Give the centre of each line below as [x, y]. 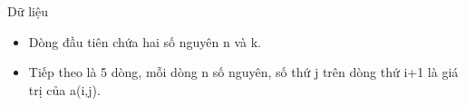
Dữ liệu [28, 11]
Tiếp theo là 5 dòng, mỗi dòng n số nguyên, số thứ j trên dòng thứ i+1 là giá [243, 72]
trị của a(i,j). [64, 89]
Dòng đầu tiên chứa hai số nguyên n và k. [145, 41]
